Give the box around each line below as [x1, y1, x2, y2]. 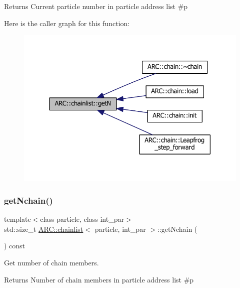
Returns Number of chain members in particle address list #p [4, 274, 194, 284]
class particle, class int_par [40, 214, 124, 224]
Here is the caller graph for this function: [4, 18, 130, 28]
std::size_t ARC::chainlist [4, 223, 83, 234]
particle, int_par [94, 223, 146, 234]
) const [4, 240, 25, 251]
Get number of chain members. [4, 257, 99, 268]
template [4, 214, 31, 224]
